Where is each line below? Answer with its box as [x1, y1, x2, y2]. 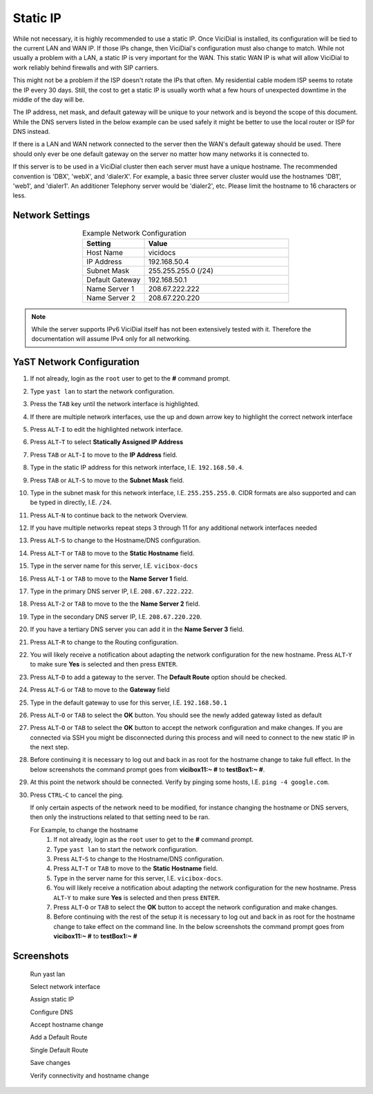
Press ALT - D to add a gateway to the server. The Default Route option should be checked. [30, 673, 287, 681]
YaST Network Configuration [12, 356, 140, 368]
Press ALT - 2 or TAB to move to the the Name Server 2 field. [30, 599, 200, 608]
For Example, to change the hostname [30, 825, 138, 834]
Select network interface [30, 982, 100, 990]
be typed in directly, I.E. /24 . [30, 498, 112, 507]
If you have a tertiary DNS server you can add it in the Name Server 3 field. [30, 625, 245, 633]
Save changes [30, 1059, 70, 1067]
